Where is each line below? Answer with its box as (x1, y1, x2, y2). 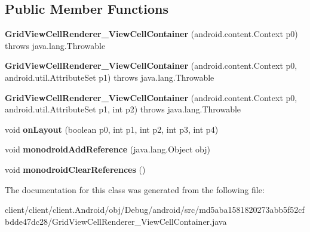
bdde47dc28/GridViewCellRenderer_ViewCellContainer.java (5, 215, 227, 227)
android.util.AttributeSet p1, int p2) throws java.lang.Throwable (5, 103, 241, 115)
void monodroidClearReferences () (5, 163, 146, 175)
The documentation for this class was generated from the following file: (5, 183, 265, 196)
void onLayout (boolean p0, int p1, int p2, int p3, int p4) (5, 123, 219, 135)
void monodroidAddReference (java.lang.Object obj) (5, 143, 211, 155)
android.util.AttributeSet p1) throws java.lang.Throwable (5, 71, 214, 83)
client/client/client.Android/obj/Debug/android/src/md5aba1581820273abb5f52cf (5, 203, 305, 216)
